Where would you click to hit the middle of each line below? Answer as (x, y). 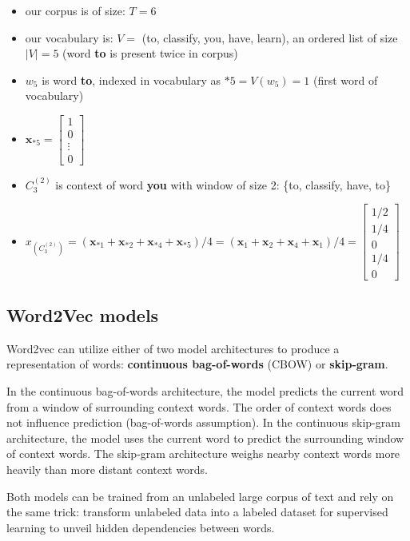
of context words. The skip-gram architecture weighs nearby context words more (203, 453)
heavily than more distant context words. (107, 469)
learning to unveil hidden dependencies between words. (141, 527)
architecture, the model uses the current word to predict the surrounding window (205, 438)
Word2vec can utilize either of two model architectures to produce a (173, 348)
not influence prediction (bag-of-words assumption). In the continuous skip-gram (203, 422)
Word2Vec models (83, 315)
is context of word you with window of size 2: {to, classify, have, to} (223, 184)
